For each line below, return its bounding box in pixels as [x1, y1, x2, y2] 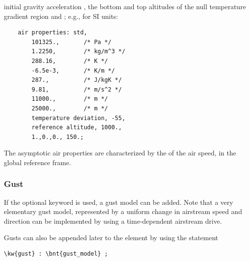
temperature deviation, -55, [31, 114, 125, 122]
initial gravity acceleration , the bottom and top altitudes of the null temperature [4, 1, 246, 11]
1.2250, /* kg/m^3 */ [31, 48, 125, 55]
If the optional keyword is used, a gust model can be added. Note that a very [4, 197, 234, 207]
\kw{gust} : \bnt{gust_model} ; [4, 250, 108, 258]
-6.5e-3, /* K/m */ [31, 67, 115, 74]
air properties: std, [17, 29, 87, 36]
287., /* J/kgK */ [31, 77, 122, 84]
